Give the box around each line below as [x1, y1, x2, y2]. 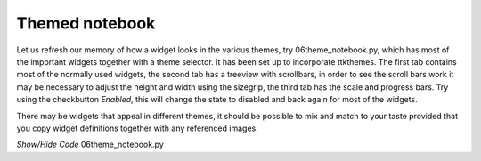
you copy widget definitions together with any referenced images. [16, 123, 258, 133]
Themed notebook [16, 13, 156, 33]
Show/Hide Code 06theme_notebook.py [16, 139, 164, 150]
